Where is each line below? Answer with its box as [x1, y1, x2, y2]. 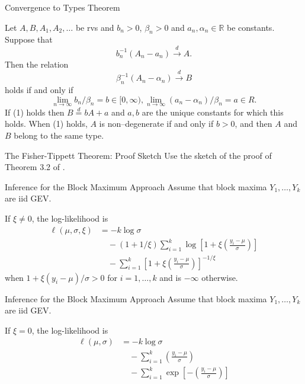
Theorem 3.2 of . [5, 161, 65, 173]
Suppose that [5, 33, 53, 46]
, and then [235, 117, 272, 130]
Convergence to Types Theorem [5, 1, 120, 13]
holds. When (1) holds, [5, 117, 88, 130]
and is [159, 271, 181, 283]
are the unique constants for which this [142, 105, 284, 118]
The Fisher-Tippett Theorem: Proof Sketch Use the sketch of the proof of [5, 149, 272, 161]
